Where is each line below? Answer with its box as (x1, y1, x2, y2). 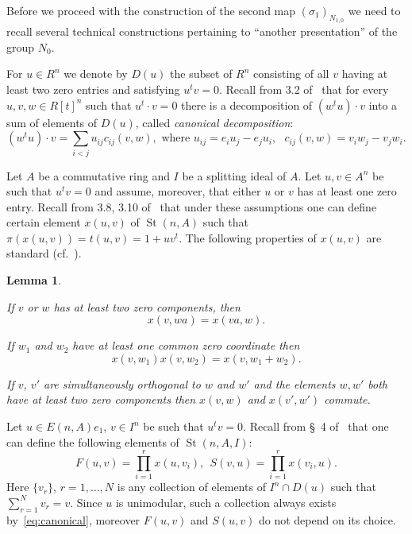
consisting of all (253, 65, 329, 82)
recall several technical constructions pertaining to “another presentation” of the (6, 23, 398, 40)
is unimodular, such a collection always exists (115, 493, 337, 510)
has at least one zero (297, 183, 397, 199)
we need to (348, 2, 401, 18)
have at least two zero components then (6, 391, 196, 408)
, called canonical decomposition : (135, 114, 294, 130)
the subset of (170, 65, 233, 82)
